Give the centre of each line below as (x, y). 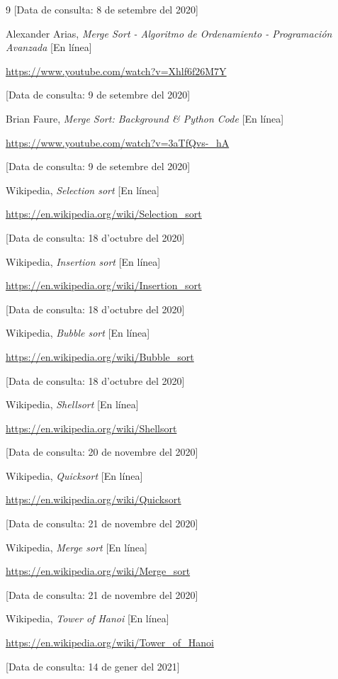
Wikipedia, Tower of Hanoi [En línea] (88, 618)
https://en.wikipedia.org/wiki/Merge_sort (98, 571)
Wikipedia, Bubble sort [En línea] (78, 333)
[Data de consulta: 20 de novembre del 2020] (102, 452)
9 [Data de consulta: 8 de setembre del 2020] (102, 9)
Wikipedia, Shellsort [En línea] (72, 404)
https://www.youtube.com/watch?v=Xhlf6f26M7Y (116, 71)
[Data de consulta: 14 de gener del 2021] (93, 666)
